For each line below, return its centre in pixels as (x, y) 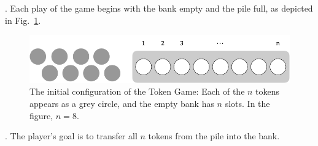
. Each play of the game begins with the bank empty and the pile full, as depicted (159, 8)
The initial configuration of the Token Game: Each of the (137, 91)
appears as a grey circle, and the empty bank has (122, 103)
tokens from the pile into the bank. (214, 136)
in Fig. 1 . (23, 20)
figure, (41, 115)
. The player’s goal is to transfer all (71, 136)
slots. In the (247, 103)
